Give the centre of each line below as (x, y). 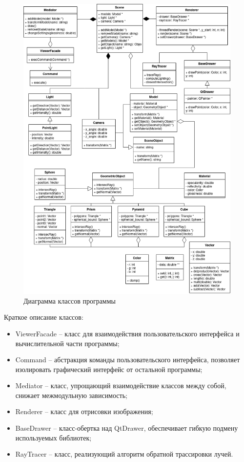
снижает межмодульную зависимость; (71, 395)
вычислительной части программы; (67, 343)
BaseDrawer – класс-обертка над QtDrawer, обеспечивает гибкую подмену (127, 428)
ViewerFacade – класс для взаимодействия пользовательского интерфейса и (127, 333)
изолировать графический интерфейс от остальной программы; (109, 369)
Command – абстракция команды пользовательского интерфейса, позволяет (128, 360)
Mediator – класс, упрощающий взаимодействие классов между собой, (121, 385)
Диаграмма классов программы (70, 300)
